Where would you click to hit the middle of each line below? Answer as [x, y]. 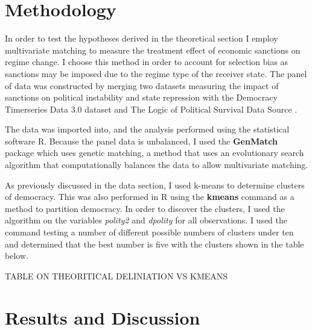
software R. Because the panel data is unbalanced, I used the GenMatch [141, 141]
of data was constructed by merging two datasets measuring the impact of [142, 85]
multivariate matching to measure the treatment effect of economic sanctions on [153, 50]
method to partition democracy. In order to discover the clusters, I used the [145, 208]
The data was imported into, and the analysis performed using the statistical [147, 129]
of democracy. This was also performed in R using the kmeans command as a [150, 197]
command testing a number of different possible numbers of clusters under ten [149, 232]
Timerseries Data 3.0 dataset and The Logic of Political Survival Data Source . [151, 109]
